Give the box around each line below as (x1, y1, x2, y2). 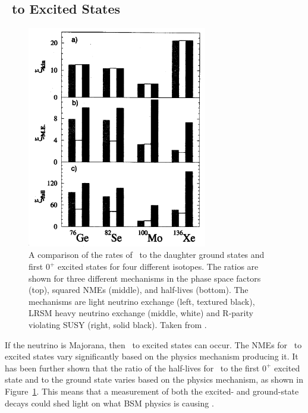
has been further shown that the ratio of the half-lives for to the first (5, 361, 260, 374)
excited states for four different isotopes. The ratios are (57, 260, 259, 272)
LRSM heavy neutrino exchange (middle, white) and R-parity (29, 307, 253, 319)
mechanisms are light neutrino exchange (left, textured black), (29, 295, 255, 307)
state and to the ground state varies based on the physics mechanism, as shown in (5, 373, 303, 386)
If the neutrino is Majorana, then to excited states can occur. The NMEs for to (5, 338, 302, 351)
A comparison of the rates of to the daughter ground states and (29, 248, 265, 261)
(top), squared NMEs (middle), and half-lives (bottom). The (29, 283, 249, 296)
